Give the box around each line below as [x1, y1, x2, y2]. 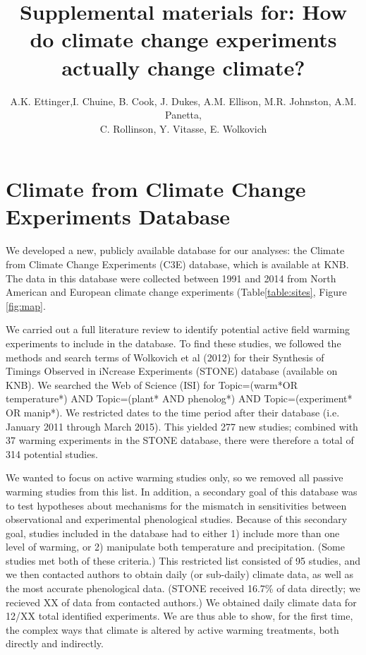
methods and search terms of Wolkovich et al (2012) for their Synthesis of [6, 349, 324, 364]
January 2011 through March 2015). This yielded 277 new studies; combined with [6, 419, 358, 433]
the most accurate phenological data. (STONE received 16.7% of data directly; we [6, 581, 360, 596]
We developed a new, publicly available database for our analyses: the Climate [6, 243, 345, 258]
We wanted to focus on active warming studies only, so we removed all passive [6, 470, 343, 485]
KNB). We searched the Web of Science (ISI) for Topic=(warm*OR [6, 377, 298, 392]
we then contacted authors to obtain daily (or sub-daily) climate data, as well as [6, 567, 354, 582]
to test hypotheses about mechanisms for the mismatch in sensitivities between [6, 498, 347, 512]
